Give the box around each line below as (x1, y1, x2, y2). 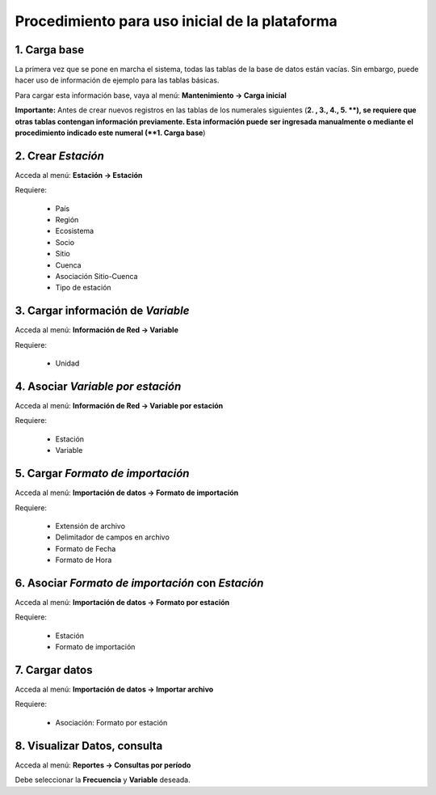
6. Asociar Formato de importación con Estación (15, 576, 264, 590)
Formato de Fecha (55, 543, 116, 553)
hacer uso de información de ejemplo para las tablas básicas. (15, 75, 220, 85)
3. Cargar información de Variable (15, 304, 190, 318)
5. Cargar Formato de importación (15, 467, 190, 480)
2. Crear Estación (15, 149, 104, 163)
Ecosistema (55, 226, 94, 236)
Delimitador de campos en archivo (55, 532, 170, 542)
